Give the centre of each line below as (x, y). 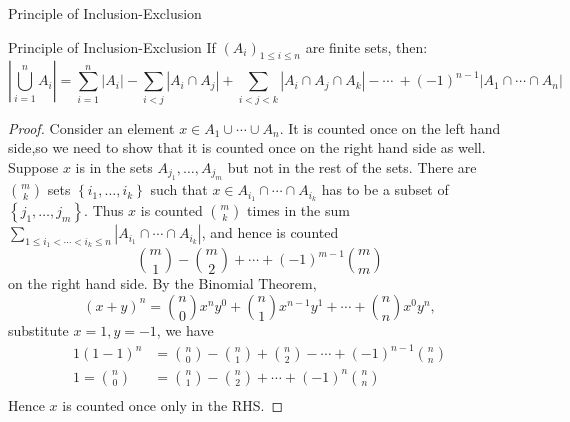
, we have (185, 329)
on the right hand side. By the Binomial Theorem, (162, 283)
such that (179, 189)
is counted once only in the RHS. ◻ (173, 404)
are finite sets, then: (366, 46)
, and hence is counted (270, 232)
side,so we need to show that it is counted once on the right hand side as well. (247, 147)
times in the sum (298, 210)
